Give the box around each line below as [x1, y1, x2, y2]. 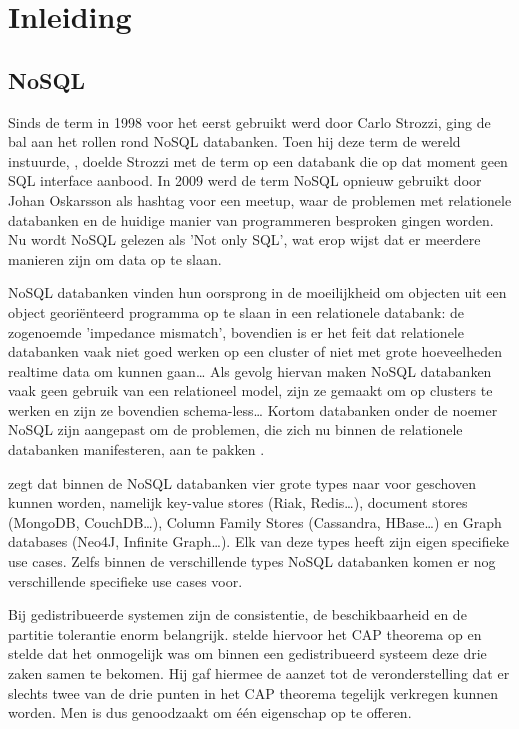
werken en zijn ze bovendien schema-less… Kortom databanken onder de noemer [8, 399, 498, 420]
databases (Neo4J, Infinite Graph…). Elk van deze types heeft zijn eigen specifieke [8, 531, 509, 552]
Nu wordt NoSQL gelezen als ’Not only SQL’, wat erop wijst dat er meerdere [8, 229, 481, 250]
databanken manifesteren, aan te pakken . [8, 439, 265, 460]
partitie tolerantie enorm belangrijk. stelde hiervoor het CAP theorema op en [8, 623, 482, 644]
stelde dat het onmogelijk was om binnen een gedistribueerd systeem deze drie [8, 643, 487, 664]
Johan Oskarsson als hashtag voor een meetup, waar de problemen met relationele [8, 189, 512, 210]
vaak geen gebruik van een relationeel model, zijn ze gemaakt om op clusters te [8, 380, 493, 401]
